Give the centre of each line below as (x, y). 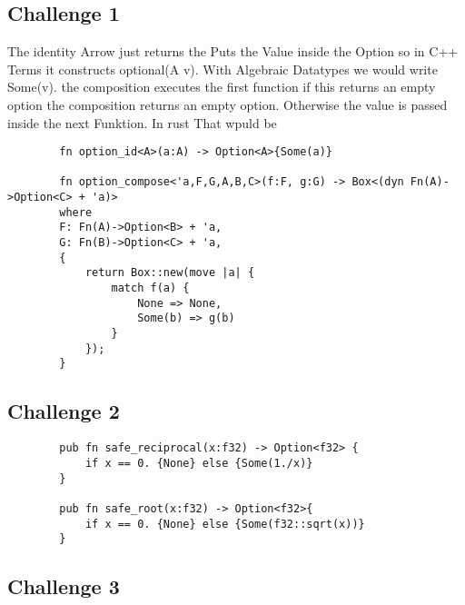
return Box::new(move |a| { (170, 273)
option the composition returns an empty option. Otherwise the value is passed (228, 104)
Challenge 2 (64, 411)
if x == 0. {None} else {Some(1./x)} (199, 463)
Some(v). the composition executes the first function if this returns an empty (222, 87)
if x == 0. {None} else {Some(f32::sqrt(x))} (225, 524)
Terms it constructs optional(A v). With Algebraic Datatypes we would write (223, 69)
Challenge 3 (64, 586)
